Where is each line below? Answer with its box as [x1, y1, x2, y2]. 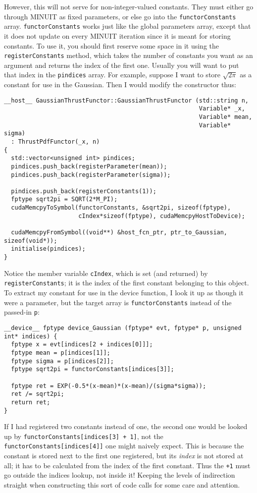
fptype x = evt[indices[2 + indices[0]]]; [11, 341, 153, 348]
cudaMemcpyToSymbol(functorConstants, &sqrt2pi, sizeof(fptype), [11, 204, 231, 212]
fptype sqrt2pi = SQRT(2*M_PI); [11, 196, 118, 203]
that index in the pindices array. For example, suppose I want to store [4, 69, 221, 80]
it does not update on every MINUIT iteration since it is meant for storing [4, 30, 231, 41]
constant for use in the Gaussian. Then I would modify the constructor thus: [4, 79, 236, 89]
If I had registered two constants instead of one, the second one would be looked [4, 421, 248, 432]
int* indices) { [4, 332, 57, 340]
